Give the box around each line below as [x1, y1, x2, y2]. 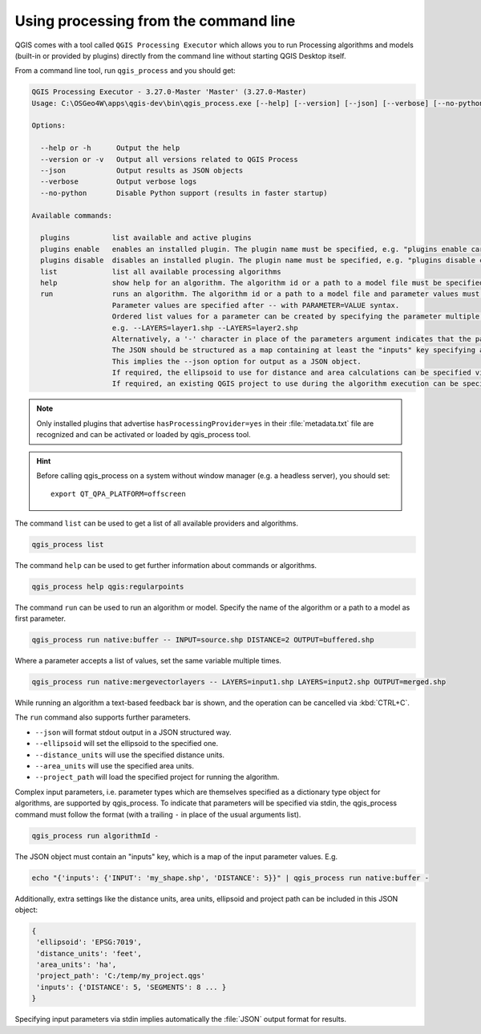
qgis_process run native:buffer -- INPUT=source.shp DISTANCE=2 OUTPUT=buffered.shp [31, 635, 374, 645]
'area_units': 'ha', [36, 960, 117, 970]
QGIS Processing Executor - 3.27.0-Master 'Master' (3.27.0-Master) [31, 87, 307, 96]
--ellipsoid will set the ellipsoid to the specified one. [34, 739, 219, 748]
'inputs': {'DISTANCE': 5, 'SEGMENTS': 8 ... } [36, 983, 227, 991]
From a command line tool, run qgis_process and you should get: [14, 66, 236, 75]
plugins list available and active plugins [40, 233, 252, 242]
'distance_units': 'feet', [36, 949, 142, 958]
